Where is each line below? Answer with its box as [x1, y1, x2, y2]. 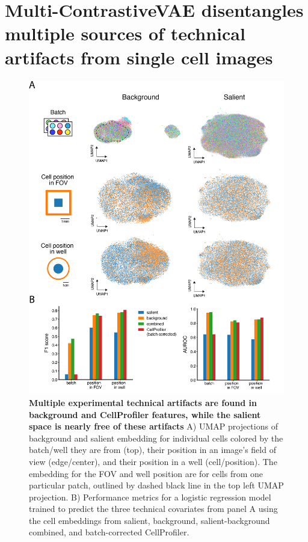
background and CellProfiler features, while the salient [29, 408, 261, 420]
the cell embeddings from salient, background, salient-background [29, 514, 270, 526]
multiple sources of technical [5, 21, 245, 46]
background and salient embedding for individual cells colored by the [29, 431, 283, 444]
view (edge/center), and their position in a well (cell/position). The [29, 455, 277, 467]
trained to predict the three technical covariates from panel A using [29, 502, 278, 515]
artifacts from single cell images [5, 45, 273, 69]
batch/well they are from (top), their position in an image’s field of [29, 443, 276, 456]
